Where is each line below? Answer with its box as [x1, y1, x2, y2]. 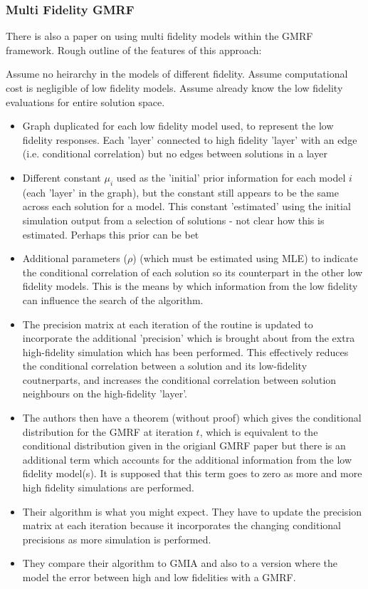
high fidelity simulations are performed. [22, 480, 194, 495]
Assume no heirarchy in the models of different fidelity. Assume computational [6, 66, 348, 81]
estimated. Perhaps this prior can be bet [22, 226, 199, 241]
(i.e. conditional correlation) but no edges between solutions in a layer [22, 146, 327, 161]
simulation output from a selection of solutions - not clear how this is [22, 212, 325, 227]
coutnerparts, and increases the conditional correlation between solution [22, 372, 337, 387]
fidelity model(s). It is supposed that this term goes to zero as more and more [22, 466, 362, 481]
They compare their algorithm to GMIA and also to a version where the [22, 556, 337, 570]
